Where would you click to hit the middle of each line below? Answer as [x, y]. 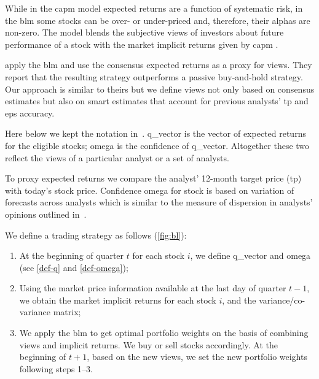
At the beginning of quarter [72, 255]
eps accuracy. [30, 113]
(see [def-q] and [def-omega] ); [74, 267]
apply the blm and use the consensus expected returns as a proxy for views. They [159, 65]
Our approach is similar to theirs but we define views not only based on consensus [160, 89]
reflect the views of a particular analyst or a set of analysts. [117, 157]
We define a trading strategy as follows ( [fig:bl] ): [96, 235]
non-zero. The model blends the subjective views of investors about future [144, 32]
